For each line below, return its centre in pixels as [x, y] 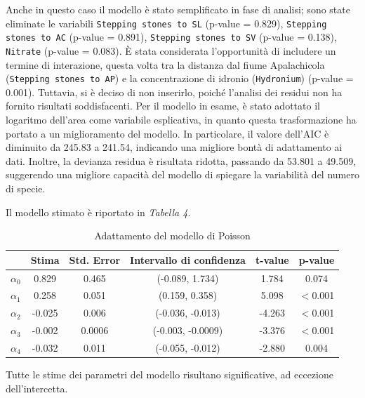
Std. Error [95, 259]
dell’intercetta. [37, 388]
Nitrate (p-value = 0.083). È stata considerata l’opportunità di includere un [171, 50]
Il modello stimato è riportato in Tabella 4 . [98, 212]
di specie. [26, 188]
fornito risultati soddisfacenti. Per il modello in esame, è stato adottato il [163, 106]
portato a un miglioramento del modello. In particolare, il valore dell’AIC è [167, 133]
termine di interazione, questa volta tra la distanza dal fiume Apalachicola [165, 64]
